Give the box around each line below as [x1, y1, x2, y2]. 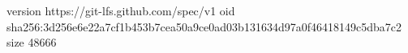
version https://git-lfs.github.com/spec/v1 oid [6, 2, 235, 18]
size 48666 [6, 34, 57, 51]
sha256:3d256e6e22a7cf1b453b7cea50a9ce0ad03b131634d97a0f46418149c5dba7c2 [6, 18, 402, 35]
